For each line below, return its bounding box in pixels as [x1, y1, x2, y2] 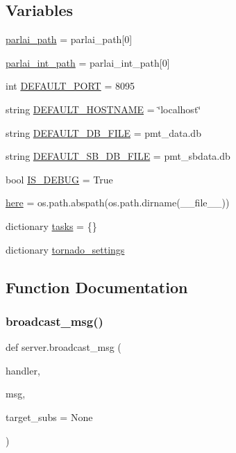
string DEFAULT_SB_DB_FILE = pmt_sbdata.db [6, 149, 230, 163]
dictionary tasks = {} [6, 218, 97, 233]
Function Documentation [6, 276, 188, 297]
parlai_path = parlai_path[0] [6, 32, 133, 47]
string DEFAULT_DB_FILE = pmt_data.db [6, 125, 201, 140]
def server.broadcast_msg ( [6, 340, 121, 354]
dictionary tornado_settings [6, 242, 125, 256]
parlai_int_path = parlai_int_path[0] [6, 55, 170, 69]
